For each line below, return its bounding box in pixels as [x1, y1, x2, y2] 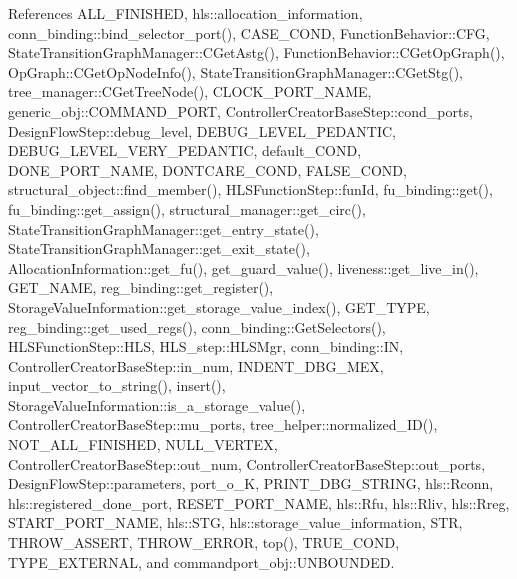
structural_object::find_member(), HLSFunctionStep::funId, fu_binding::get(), [8, 179, 493, 200]
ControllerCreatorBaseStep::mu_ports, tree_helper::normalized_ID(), [8, 414, 438, 435]
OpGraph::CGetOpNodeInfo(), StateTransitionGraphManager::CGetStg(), [8, 61, 463, 82]
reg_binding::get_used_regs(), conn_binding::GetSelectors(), [8, 316, 386, 337]
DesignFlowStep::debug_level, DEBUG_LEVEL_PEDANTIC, [8, 120, 396, 141]
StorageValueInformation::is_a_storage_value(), [8, 394, 306, 415]
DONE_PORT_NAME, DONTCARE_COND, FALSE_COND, [8, 159, 407, 180]
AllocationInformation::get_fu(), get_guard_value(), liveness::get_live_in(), [8, 257, 479, 278]
